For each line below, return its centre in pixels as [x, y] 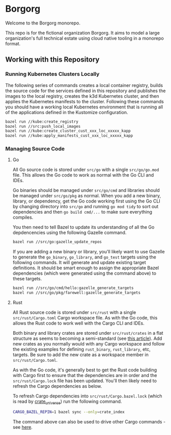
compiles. [23, 217]
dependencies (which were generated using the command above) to [84, 273]
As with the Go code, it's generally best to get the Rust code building [85, 370]
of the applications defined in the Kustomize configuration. [67, 112]
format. [13, 43]
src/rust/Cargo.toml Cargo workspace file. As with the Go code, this [85, 318]
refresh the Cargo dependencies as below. [57, 386]
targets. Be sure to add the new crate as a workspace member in [80, 355]
